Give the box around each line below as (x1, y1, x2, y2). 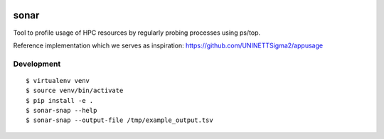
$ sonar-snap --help (26, 106, 97, 115)
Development (13, 59, 61, 69)
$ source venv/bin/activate (26, 87, 124, 95)
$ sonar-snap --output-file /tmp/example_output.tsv (26, 116, 213, 124)
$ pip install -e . (26, 96, 94, 104)
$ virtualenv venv (26, 77, 90, 84)
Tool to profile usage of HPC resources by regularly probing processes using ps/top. (13, 28, 261, 37)
